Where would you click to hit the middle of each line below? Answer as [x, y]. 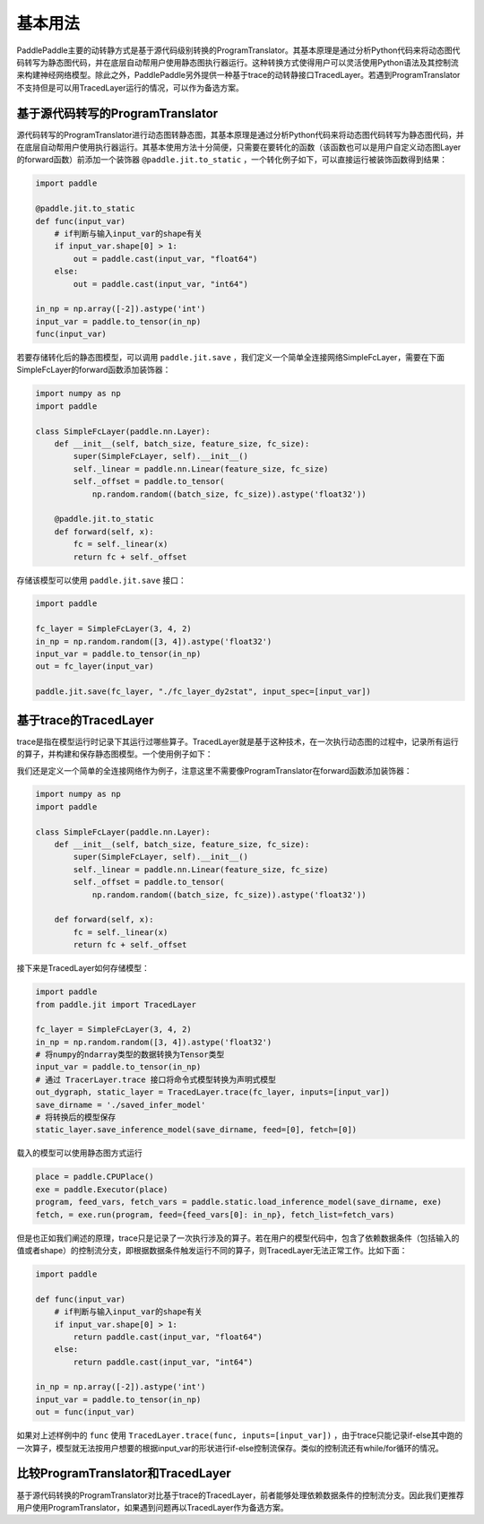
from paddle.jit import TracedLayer [116, 1004]
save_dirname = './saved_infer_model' [121, 1104]
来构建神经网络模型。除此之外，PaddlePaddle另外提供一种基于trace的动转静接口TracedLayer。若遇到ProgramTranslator [238, 75]
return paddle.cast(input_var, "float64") [168, 1337]
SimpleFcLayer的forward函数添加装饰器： [94, 370]
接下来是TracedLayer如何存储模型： [83, 968]
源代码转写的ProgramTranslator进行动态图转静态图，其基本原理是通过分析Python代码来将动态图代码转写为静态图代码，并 [241, 134]
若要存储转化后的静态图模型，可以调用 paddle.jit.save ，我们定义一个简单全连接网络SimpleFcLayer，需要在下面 [231, 358]
